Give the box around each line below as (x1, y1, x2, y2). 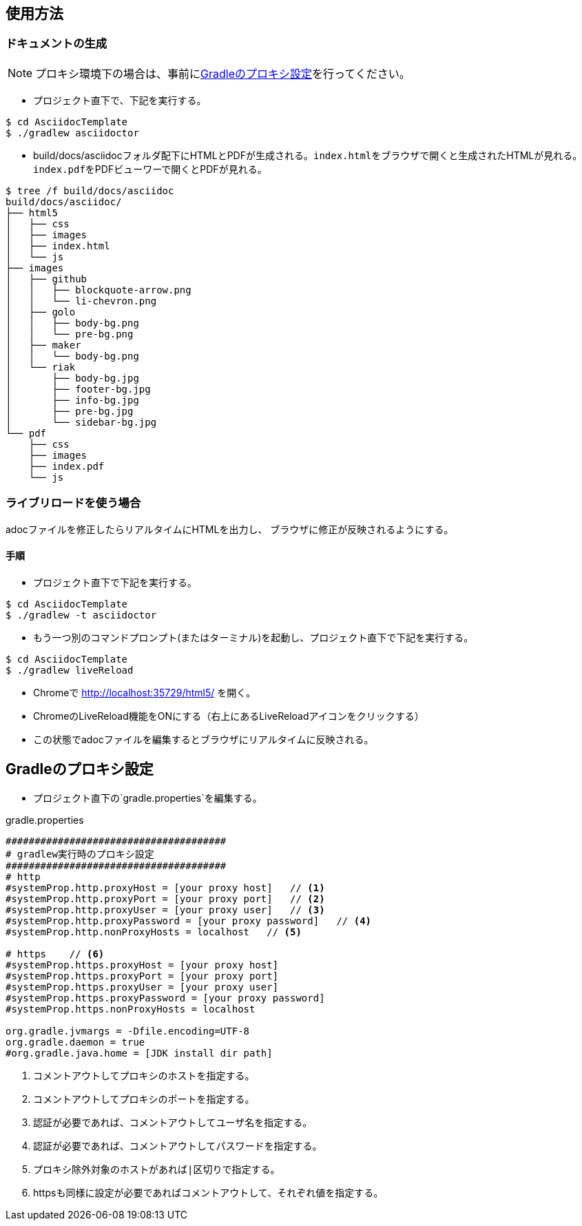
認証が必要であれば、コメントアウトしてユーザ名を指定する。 (33, 1116, 313, 1128)
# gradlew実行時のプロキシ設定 (6, 848, 154, 860)
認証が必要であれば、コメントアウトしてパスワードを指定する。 (33, 1139, 322, 1152)
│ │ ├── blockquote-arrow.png (6, 284, 191, 295)
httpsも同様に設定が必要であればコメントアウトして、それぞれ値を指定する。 (33, 1186, 384, 1198)
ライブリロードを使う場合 (6, 496, 141, 510)
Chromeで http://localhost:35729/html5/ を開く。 (33, 686, 256, 698)
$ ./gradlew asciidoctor (6, 127, 139, 138)
